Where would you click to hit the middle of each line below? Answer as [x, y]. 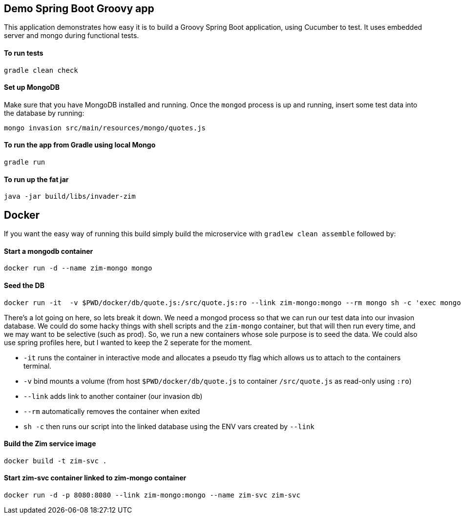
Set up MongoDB [32, 87]
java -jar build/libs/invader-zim [70, 197]
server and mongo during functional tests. [72, 36]
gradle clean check [41, 70]
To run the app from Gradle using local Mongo [80, 145]
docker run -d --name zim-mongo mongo [78, 268]
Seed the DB [24, 285]
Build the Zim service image [50, 444]
